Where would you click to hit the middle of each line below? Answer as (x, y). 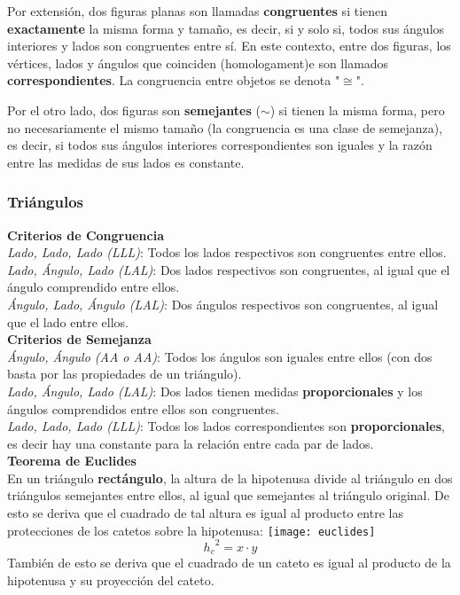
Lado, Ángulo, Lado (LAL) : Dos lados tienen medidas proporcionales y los (215, 391)
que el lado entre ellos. (68, 321)
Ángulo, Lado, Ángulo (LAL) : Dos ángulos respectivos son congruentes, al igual (223, 304)
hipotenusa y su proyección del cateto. (111, 579)
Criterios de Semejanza (79, 339)
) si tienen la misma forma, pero (357, 110)
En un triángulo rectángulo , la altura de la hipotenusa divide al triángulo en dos (230, 478)
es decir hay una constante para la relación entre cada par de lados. (191, 443)
